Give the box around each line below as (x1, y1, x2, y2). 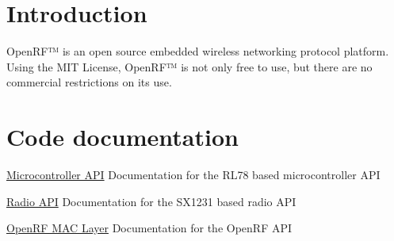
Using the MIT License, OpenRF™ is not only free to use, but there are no (6, 58, 373, 75)
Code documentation (6, 120, 239, 153)
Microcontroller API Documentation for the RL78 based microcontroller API (6, 166, 381, 183)
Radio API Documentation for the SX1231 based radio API (6, 193, 296, 209)
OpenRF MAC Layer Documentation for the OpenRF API (6, 220, 293, 236)
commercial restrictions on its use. (6, 74, 172, 90)
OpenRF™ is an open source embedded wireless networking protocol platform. (6, 43, 389, 59)
